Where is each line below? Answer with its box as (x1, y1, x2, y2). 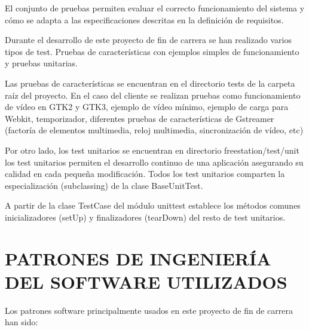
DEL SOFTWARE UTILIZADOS (5, 269, 287, 294)
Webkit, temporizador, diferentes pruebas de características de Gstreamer (5, 112, 274, 124)
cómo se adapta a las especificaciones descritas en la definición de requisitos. (5, 13, 284, 26)
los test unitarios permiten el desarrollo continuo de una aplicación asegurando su (5, 155, 304, 168)
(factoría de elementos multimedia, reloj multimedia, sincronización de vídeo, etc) (5, 124, 304, 136)
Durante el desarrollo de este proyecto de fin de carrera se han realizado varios (5, 33, 292, 46)
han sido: (5, 316, 38, 328)
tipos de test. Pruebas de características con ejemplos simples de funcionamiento (5, 45, 299, 57)
